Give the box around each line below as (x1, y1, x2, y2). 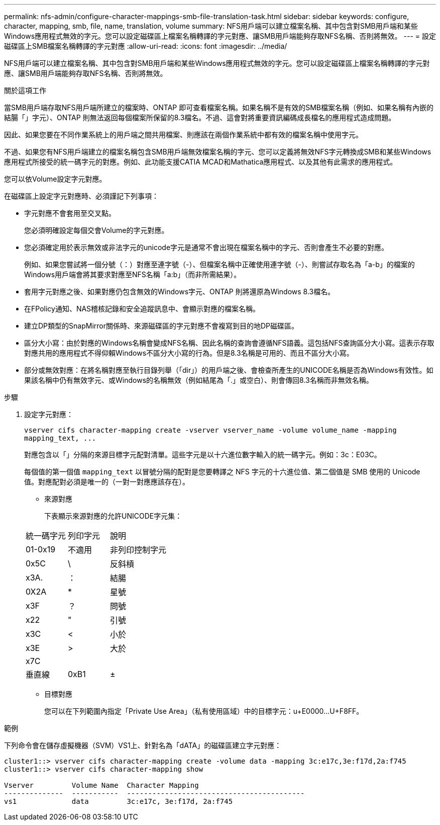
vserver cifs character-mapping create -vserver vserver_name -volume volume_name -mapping (24, 426, 397, 434)
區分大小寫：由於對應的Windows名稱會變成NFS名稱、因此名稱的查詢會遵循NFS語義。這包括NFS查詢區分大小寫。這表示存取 (24, 339, 434, 347)
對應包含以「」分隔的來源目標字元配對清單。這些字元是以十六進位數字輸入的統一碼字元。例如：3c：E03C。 (24, 450, 381, 459)
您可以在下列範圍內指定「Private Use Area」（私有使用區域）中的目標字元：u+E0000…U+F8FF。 (44, 707, 364, 715)
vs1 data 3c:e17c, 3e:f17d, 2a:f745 (4, 797, 233, 805)
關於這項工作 (4, 86, 46, 95)
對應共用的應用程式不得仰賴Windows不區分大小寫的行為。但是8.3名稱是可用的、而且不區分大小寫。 (24, 349, 354, 357)
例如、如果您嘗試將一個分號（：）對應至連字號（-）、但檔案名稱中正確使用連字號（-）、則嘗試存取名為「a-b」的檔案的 (24, 260, 415, 269)
